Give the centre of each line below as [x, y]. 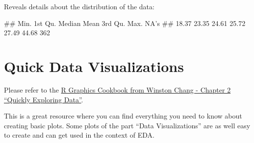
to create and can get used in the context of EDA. [79, 135]
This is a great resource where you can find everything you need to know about [123, 116]
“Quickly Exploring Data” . [44, 99]
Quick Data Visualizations [94, 66]
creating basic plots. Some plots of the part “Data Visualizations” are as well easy [127, 125]
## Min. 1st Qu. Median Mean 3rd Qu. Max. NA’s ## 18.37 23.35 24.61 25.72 [125, 23]
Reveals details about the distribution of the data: [79, 6]
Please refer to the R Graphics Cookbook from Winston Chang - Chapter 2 [117, 89]
